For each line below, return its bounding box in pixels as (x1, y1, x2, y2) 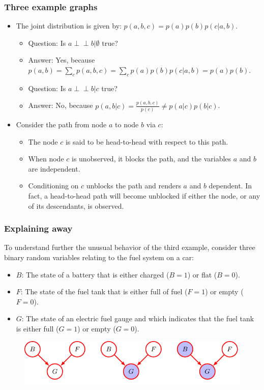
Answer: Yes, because (28, 54, 95, 65)
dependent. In (209, 180, 252, 191)
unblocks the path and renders (86, 180, 181, 191)
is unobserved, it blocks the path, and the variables (72, 153, 231, 164)
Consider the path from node (16, 119, 107, 130)
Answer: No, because (28, 100, 93, 110)
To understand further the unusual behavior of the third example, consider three (4, 242, 255, 253)
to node (115, 119, 139, 130)
